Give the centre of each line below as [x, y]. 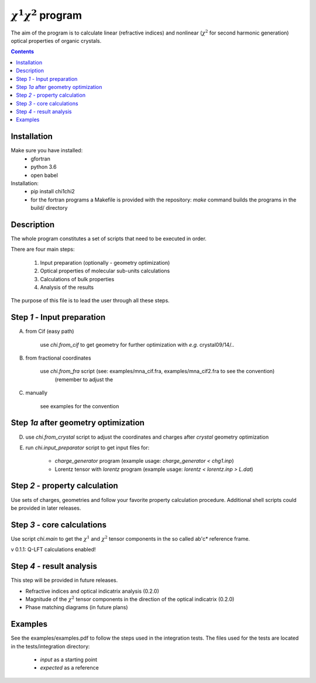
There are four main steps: [43, 250]
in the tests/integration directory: [50, 646]
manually [37, 393]
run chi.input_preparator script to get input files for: [87, 448]
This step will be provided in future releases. [64, 580]
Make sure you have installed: [47, 151]
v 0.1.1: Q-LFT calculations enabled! [53, 549]
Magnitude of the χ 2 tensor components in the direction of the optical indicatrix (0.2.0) [130, 599]
